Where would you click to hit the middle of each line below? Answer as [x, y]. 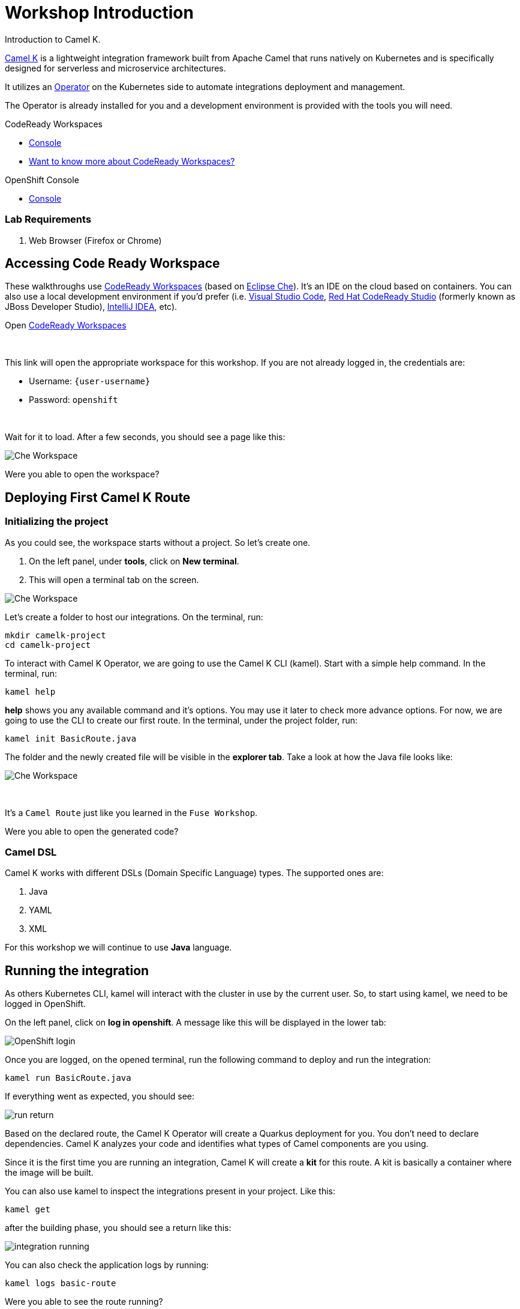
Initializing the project [57, 521]
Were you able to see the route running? [84, 1302]
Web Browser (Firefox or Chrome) [95, 240]
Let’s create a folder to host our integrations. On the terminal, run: [134, 617]
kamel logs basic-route [61, 1283]
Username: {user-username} [90, 381]
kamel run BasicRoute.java [68, 1078]
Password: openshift [73, 400]
